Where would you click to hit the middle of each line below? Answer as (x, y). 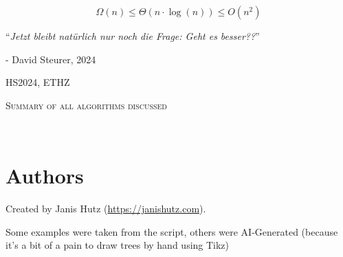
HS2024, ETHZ (38, 82)
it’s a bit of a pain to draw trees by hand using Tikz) (118, 245)
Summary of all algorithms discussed (87, 105)
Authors (45, 176)
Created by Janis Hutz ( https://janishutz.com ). (106, 209)
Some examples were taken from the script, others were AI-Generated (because (172, 231)
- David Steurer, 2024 (51, 59)
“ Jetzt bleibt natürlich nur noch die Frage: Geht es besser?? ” (133, 36)
